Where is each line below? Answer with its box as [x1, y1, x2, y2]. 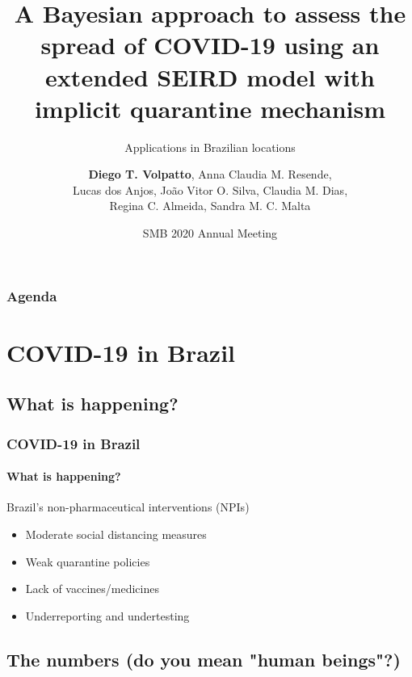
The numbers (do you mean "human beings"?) [6, 646, 401, 671]
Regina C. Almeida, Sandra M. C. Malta [109, 197, 311, 214]
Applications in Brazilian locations [124, 138, 296, 155]
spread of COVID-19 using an [40, 28, 380, 61]
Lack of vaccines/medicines [25, 580, 159, 597]
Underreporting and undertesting [25, 607, 190, 624]
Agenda [6, 285, 57, 305]
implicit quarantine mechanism [34, 91, 386, 124]
